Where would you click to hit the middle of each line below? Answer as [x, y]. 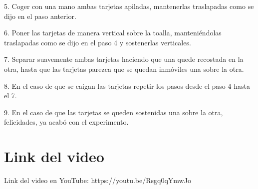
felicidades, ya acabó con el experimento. [66, 122]
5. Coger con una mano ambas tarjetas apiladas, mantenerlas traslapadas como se [129, 6]
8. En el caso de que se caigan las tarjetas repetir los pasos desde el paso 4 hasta [127, 86]
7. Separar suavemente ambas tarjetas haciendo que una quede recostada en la [124, 59]
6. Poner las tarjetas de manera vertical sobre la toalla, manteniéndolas [113, 33]
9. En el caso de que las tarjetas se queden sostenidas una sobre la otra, [114, 112]
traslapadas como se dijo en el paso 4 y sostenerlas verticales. [98, 42]
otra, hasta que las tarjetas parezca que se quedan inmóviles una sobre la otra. [124, 69]
